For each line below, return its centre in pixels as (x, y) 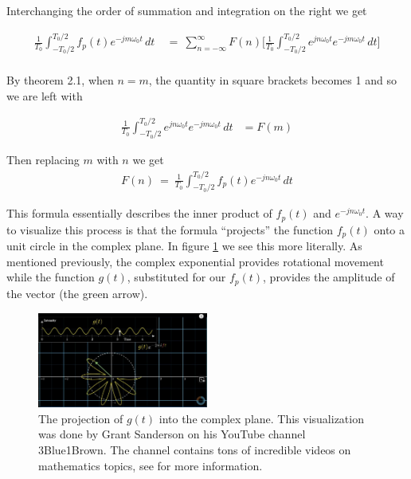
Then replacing (43, 160)
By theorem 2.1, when (60, 79)
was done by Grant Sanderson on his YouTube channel (172, 434)
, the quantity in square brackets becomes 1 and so (272, 79)
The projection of (81, 418)
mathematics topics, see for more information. (151, 465)
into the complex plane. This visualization (261, 418)
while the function (51, 277)
